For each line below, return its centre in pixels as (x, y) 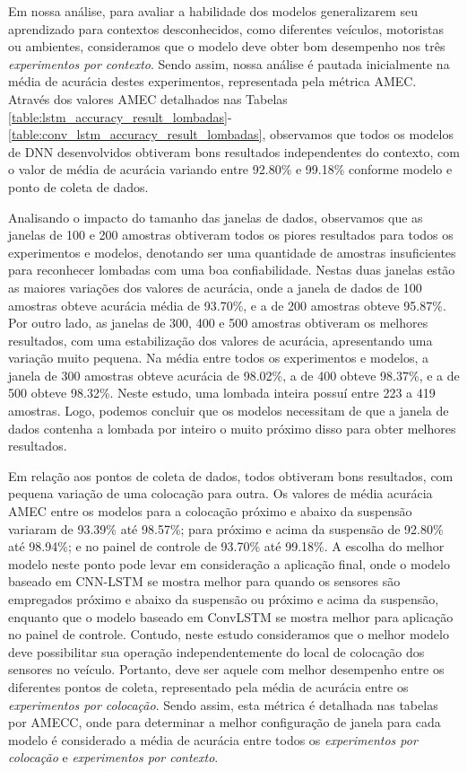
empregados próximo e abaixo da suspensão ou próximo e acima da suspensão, (224, 599)
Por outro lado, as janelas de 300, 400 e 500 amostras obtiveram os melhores (218, 323)
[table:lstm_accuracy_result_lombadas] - (120, 116)
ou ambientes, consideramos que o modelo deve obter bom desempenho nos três (227, 46)
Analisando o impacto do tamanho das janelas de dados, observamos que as (216, 217)
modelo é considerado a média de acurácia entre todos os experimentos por (213, 739)
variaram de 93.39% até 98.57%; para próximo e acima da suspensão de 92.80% (226, 528)
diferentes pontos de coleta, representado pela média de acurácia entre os (208, 686)
